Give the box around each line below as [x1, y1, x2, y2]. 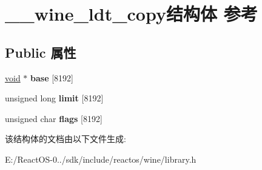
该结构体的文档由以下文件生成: [5, 132, 126, 145]
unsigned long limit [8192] [5, 92, 104, 104]
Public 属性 [5, 42, 76, 61]
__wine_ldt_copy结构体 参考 [5, 1, 258, 26]
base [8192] [30, 71, 73, 84]
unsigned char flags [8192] [5, 112, 102, 124]
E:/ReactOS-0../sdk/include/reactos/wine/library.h [5, 152, 196, 165]
